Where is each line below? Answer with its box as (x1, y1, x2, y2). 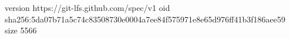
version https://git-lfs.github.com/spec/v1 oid (5, 2, 170, 13)
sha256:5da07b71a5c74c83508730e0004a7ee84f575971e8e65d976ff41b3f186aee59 (5, 13, 285, 25)
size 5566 (5, 24, 37, 36)
